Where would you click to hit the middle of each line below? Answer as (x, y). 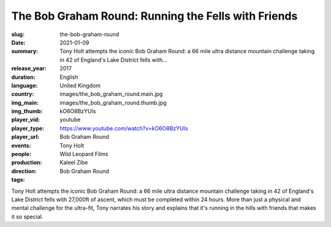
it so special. (27, 217)
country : (23, 94)
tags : (18, 180)
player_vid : (25, 120)
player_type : (28, 128)
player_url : (25, 137)
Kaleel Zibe (74, 163)
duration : (24, 77)
